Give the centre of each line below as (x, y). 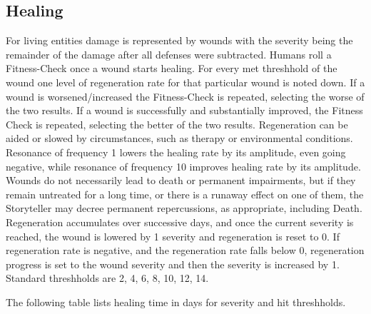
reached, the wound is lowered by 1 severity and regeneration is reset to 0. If (173, 236)
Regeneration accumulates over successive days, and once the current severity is (180, 222)
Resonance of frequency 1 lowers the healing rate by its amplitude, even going (176, 152)
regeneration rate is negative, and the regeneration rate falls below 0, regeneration (185, 250)
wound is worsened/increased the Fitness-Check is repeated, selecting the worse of (185, 96)
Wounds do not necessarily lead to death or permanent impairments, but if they (181, 180)
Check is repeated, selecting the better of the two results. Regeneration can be (177, 124)
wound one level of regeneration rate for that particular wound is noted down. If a (185, 82)
